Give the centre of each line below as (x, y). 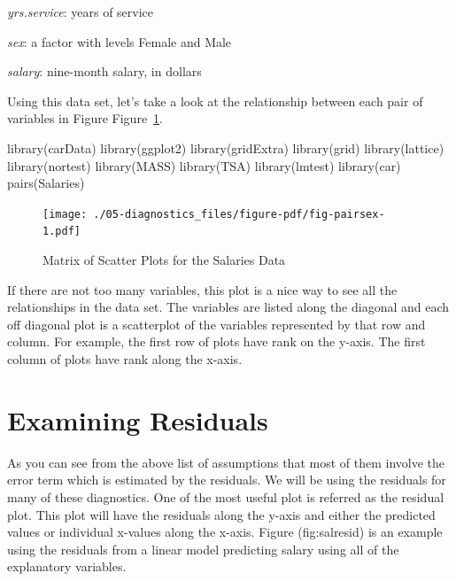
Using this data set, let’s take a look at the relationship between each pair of (215, 101)
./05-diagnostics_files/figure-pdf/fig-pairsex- (239, 214)
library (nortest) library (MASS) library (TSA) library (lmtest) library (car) (204, 165)
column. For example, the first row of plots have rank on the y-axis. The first (216, 341)
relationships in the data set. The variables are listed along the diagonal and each (228, 307)
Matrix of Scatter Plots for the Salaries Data (164, 260)
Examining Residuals (138, 419)
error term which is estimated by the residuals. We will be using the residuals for (227, 480)
